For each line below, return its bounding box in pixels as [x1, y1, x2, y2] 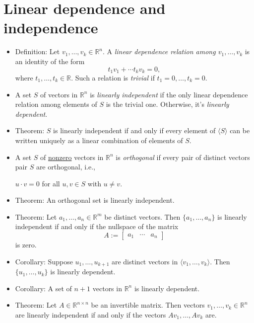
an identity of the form [15, 56, 85, 66]
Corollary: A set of [15, 283, 72, 293]
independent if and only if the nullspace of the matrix [15, 221, 179, 232]
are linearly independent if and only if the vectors [15, 309, 166, 320]
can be [230, 125, 250, 136]
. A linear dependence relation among [103, 46, 216, 57]
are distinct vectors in [111, 256, 178, 266]
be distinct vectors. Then [104, 211, 181, 222]
